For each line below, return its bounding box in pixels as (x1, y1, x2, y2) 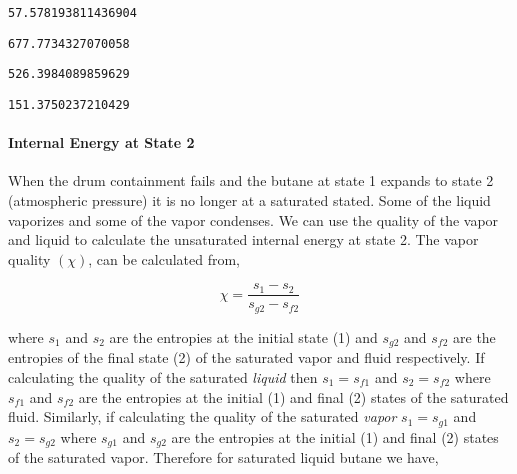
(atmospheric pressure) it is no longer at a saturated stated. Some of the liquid (8, 190, 491, 211)
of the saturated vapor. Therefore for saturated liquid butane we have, (8, 447, 439, 468)
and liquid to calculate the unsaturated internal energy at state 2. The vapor (8, 229, 479, 250)
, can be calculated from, (88, 248, 241, 269)
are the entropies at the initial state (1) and (109, 326, 378, 347)
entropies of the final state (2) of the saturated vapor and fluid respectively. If (8, 347, 485, 368)
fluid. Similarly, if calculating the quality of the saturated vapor (8, 406, 397, 427)
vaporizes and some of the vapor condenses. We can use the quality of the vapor (8, 209, 499, 230)
